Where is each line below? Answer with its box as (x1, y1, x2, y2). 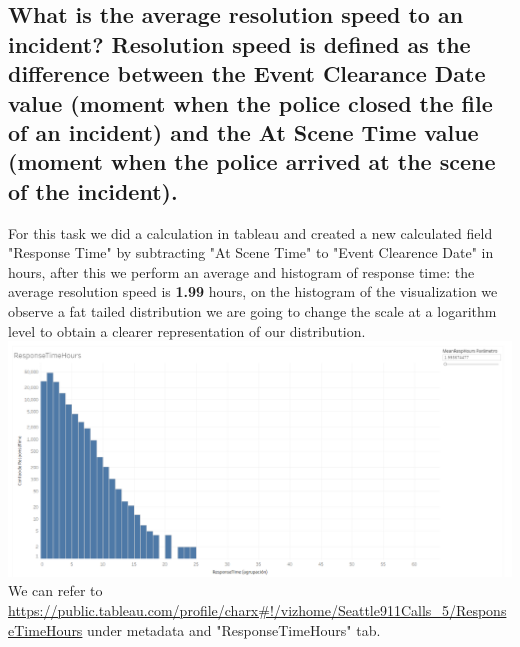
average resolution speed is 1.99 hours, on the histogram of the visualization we (8, 281, 498, 302)
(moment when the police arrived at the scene (8, 146, 496, 177)
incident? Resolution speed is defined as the (8, 28, 471, 59)
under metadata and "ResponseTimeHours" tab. (87, 619, 381, 640)
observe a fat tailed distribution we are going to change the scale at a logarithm (8, 300, 497, 321)
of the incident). (8, 175, 178, 206)
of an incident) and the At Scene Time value (8, 116, 479, 147)
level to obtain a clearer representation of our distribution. (8, 320, 366, 341)
